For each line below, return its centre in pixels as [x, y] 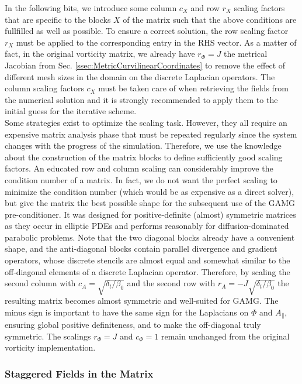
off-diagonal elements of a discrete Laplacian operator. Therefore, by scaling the [147, 271]
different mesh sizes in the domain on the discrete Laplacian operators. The [140, 76]
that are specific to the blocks [58, 19]
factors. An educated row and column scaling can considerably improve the [139, 168]
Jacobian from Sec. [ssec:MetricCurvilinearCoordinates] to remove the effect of [145, 65]
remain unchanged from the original [225, 336]
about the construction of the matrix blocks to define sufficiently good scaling [144, 157]
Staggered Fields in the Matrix [79, 373]
